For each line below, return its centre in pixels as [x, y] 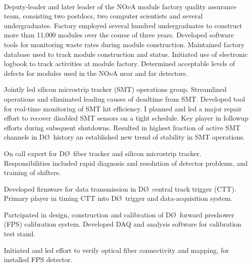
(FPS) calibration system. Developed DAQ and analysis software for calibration [123, 224]
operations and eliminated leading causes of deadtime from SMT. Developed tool [125, 98]
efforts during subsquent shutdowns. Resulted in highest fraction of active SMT [122, 127]
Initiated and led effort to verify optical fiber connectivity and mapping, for [117, 250]
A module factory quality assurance [184, 6]
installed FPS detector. [38, 259]
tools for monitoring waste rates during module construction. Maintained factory [124, 44]
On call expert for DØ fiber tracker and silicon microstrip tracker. [103, 153]
